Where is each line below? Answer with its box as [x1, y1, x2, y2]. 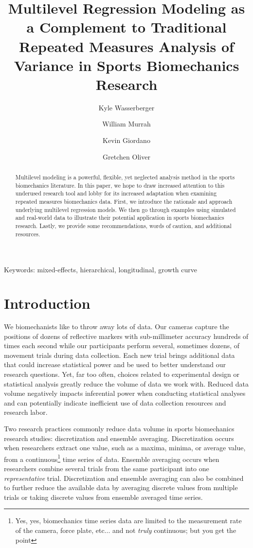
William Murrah [102, 119, 151, 129]
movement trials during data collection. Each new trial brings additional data [4, 350, 235, 360]
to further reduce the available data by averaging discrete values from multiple [4, 482, 238, 493]
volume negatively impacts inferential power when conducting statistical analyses [4, 388, 246, 398]
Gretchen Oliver [103, 151, 150, 161]
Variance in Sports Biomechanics [14, 55, 239, 75]
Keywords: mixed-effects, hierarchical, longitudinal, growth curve [4, 265, 198, 275]
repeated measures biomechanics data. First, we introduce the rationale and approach [15, 197, 233, 206]
